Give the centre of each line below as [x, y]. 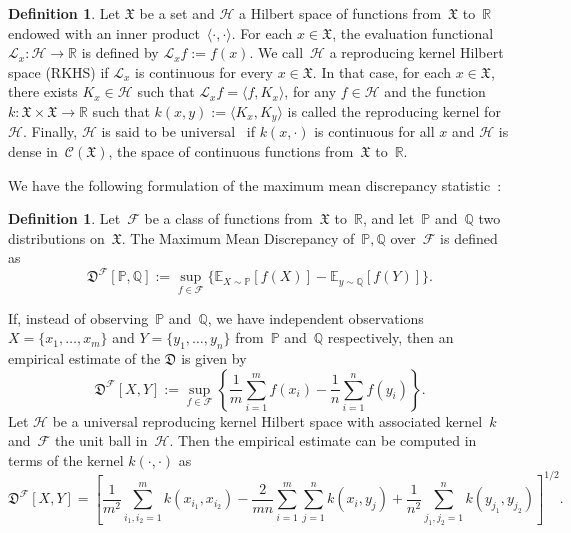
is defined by [120, 52]
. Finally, [50, 131]
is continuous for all [374, 131]
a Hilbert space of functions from [340, 13]
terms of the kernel [66, 459]
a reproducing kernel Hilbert [416, 52]
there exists [43, 91]
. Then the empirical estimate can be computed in [323, 440]
